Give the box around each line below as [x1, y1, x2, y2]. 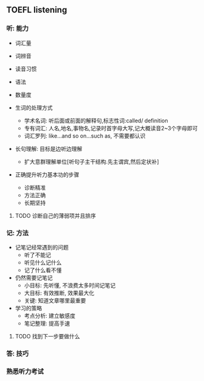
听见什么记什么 [24, 259, 62, 266]
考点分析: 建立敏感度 [24, 312, 76, 319]
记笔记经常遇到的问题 [15, 243, 69, 251]
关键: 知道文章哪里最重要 [24, 296, 86, 304]
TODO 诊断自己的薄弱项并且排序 [15, 212, 96, 219]
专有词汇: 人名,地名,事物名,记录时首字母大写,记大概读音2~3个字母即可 [24, 124, 198, 131]
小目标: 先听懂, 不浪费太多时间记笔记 [24, 281, 116, 288]
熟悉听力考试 [6, 367, 44, 376]
